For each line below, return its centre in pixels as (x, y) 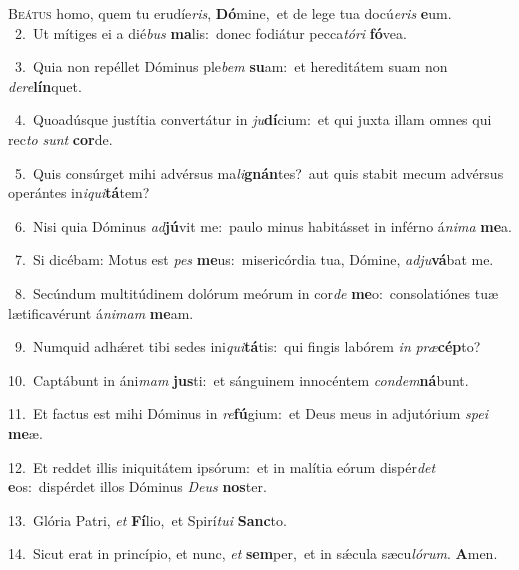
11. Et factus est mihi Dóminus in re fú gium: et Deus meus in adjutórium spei (248, 413)
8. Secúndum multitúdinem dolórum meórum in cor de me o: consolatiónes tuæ (256, 292)
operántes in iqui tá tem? (79, 192)
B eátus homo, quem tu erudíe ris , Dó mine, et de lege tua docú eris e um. (230, 13)
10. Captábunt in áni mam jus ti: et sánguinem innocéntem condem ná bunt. (238, 379)
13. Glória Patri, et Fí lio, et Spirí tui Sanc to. (147, 519)
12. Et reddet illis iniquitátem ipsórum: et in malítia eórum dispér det (222, 466)
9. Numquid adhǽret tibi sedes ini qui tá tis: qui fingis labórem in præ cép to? (247, 346)
